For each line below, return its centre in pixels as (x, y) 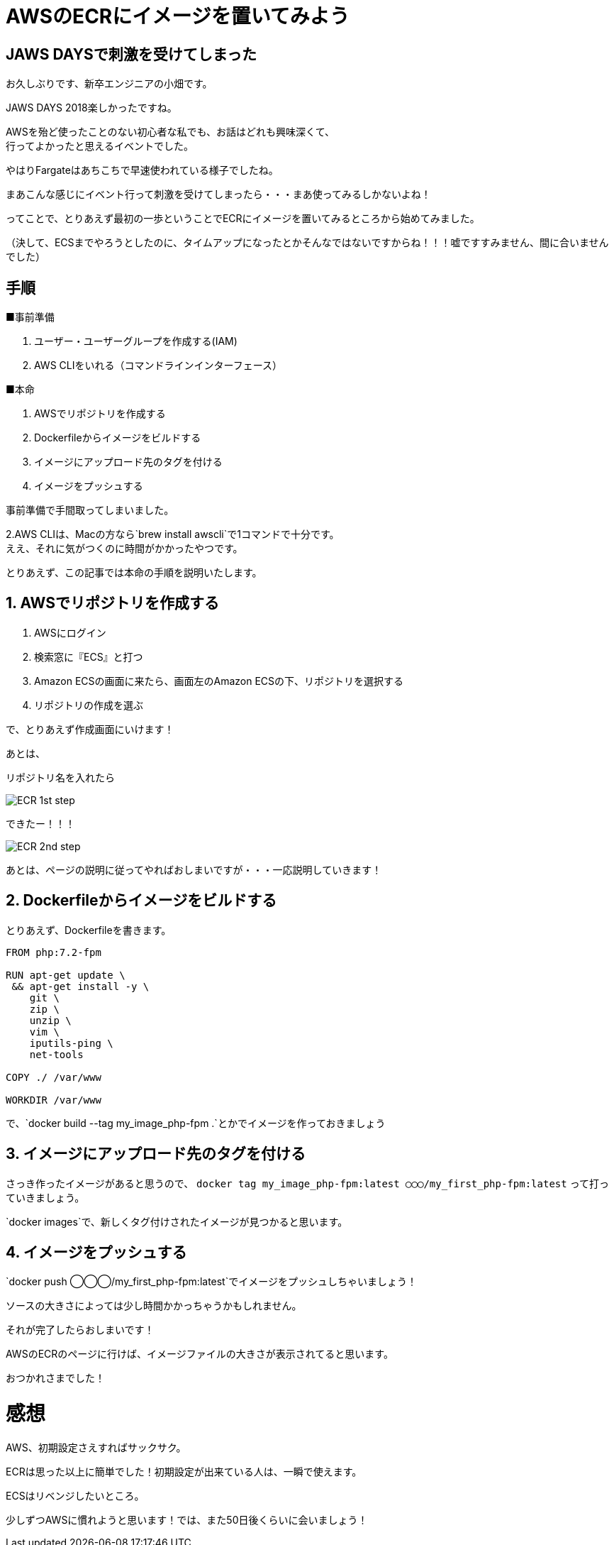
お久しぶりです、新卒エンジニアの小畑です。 (109, 84)
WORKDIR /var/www (54, 1100)
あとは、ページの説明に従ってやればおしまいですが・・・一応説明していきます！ (194, 869)
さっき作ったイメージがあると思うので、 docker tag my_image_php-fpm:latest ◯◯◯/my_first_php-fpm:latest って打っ (307, 1183)
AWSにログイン (70, 632)
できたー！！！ (40, 823)
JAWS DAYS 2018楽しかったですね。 (91, 108)
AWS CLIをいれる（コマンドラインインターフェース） (158, 365)
